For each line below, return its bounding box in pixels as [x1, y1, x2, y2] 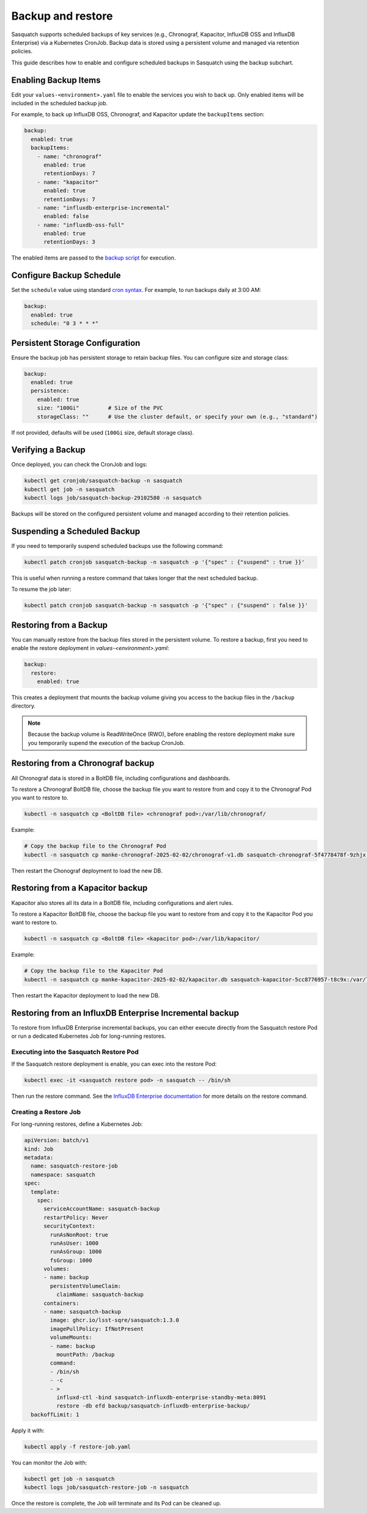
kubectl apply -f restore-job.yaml [24, 1443, 131, 1450]
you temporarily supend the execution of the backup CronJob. [28, 739, 185, 746]
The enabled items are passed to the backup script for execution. [11, 254, 176, 261]
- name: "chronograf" [37, 153, 102, 160]
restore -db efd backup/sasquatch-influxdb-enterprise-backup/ [56, 1403, 250, 1409]
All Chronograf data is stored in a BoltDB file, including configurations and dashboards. [11, 774, 231, 782]
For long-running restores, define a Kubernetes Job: [11, 1120, 143, 1128]
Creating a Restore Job [11, 1107, 81, 1116]
